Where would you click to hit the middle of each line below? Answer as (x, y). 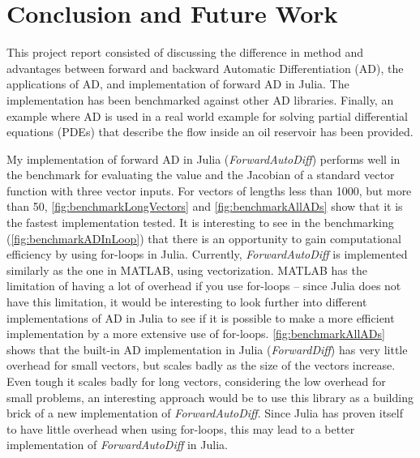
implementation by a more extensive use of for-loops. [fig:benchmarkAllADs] (196, 334)
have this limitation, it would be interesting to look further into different (187, 302)
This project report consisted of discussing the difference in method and (185, 52)
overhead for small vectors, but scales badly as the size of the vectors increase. (201, 365)
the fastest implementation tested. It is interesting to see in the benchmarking (200, 223)
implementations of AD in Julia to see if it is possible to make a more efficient (201, 317)
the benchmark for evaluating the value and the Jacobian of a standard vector (201, 175)
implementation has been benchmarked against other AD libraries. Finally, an (200, 99)
